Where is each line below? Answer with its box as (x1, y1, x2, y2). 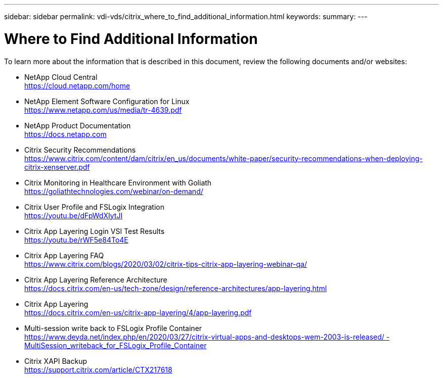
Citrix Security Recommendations (24, 145, 136, 154)
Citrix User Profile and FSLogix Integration (24, 202, 164, 211)
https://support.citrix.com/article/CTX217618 (24, 365, 172, 374)
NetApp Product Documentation (24, 121, 131, 130)
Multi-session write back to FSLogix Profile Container (24, 323, 202, 333)
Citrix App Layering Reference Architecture (24, 275, 167, 284)
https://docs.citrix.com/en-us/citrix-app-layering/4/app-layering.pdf (24, 308, 252, 317)
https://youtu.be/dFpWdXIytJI (24, 211, 123, 220)
